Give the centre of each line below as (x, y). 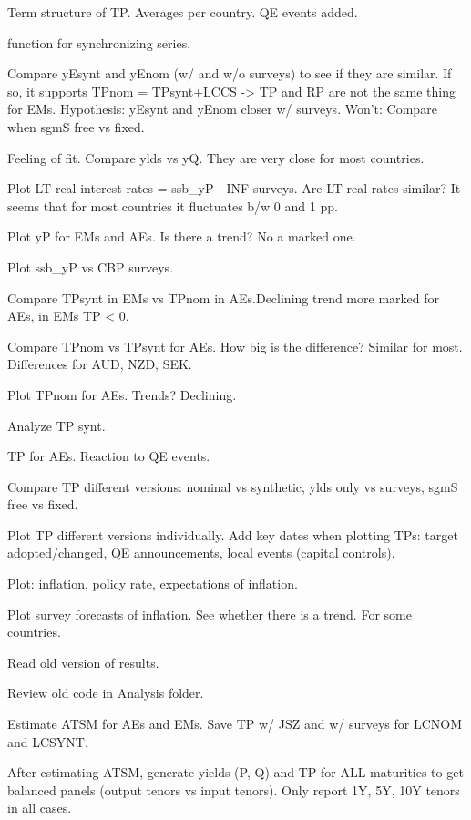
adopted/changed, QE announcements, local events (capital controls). (201, 553)
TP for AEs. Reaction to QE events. (109, 456)
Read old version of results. (83, 662)
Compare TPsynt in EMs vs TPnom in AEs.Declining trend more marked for (223, 297)
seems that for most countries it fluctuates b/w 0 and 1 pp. (173, 205)
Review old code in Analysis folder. (106, 693)
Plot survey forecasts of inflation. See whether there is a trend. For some (210, 614)
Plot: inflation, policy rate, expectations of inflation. (153, 584)
